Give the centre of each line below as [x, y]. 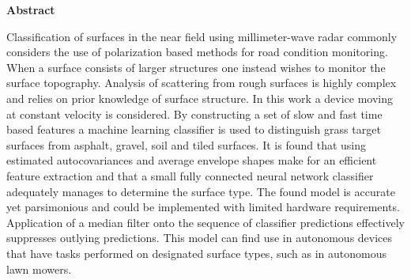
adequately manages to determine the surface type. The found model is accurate [201, 191]
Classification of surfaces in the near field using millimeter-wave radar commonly [202, 36]
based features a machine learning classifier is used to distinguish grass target [194, 129]
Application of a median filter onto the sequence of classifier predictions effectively [206, 222]
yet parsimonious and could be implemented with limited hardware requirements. [203, 207]
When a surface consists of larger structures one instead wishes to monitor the [196, 67]
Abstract [31, 9]
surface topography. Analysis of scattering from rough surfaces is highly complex [202, 83]
